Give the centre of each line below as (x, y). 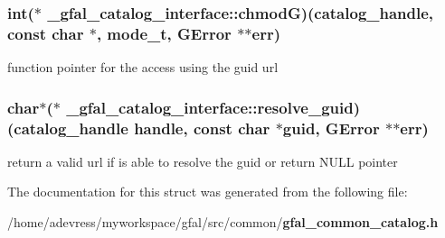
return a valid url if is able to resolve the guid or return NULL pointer (203, 161)
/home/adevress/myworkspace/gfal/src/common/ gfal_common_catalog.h (223, 222)
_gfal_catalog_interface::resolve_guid (210, 107)
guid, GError (331, 128)
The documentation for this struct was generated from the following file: (208, 192)
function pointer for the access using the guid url (143, 67)
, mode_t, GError (164, 33)
